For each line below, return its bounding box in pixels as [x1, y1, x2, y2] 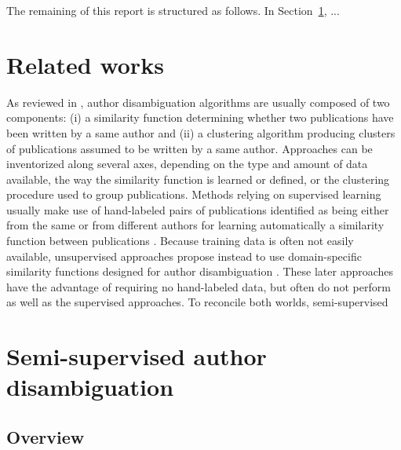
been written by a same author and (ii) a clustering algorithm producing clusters [6, 124, 396, 141]
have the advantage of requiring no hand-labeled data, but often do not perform [6, 278, 391, 295]
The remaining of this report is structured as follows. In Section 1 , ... [6, 2, 340, 18]
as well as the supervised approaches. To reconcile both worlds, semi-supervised [6, 294, 388, 310]
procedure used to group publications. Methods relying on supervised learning [6, 186, 381, 203]
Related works [6, 48, 164, 80]
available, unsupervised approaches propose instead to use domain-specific [6, 247, 362, 264]
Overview [6, 424, 85, 448]
